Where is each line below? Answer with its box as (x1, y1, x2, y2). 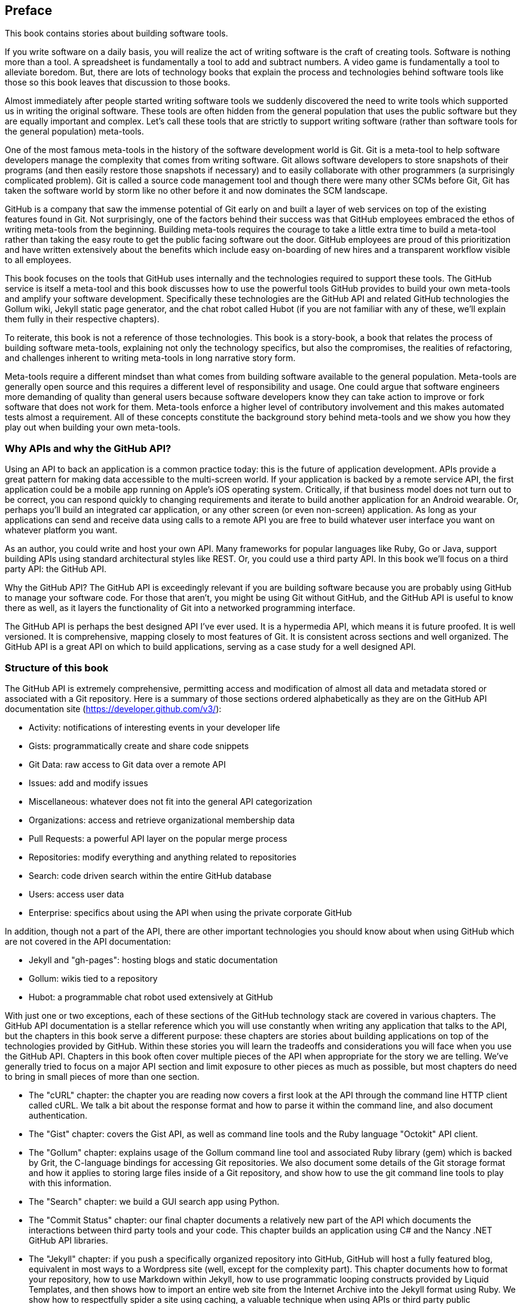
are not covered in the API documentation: (5, 936, 171, 946)
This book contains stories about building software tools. (5, 28, 228, 39)
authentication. (29, 1110, 88, 1120)
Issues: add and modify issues (29, 777, 148, 788)
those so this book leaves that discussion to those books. (5, 77, 231, 88)
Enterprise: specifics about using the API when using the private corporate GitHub (29, 907, 352, 918)
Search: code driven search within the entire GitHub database (29, 870, 272, 881)
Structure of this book (5, 661, 109, 674)
